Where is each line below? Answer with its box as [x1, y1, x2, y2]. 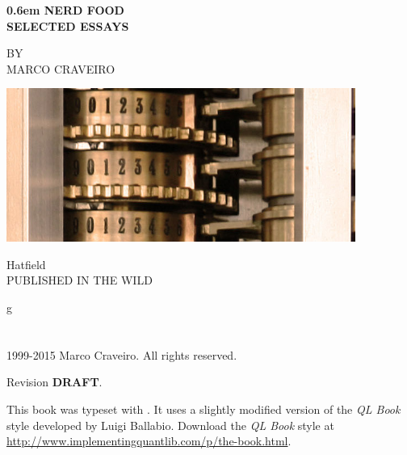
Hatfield [6, 255, 46, 272]
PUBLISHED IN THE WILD [6, 272, 153, 289]
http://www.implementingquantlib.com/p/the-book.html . [6, 432, 292, 449]
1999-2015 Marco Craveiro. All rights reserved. [6, 346, 237, 363]
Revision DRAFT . [6, 373, 103, 390]
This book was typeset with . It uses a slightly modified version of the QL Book [6, 401, 401, 417]
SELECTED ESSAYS [6, 17, 129, 34]
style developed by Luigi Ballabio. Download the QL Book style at [6, 416, 334, 433]
